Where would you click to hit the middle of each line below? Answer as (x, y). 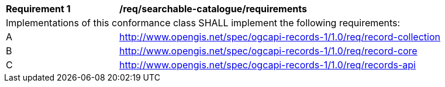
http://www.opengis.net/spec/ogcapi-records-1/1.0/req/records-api (268, 65)
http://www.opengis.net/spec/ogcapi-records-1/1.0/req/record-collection (280, 37)
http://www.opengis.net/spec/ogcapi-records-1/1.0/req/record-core (268, 51)
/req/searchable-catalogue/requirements (213, 9)
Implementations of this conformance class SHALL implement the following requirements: (203, 23)
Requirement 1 (38, 9)
